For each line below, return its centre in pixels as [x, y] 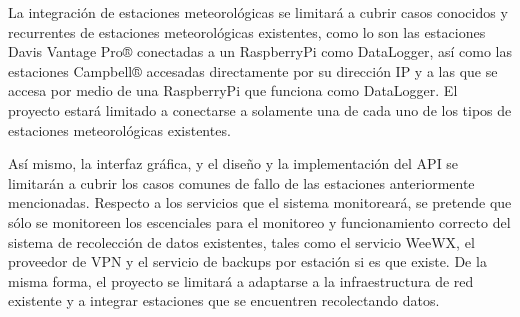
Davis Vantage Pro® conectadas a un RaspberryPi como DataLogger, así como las [260, 51]
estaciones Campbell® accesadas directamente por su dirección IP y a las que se [253, 70]
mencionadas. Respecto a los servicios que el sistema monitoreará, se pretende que [260, 202]
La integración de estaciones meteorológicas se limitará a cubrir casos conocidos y [258, 12]
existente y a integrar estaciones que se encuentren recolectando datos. [224, 300]
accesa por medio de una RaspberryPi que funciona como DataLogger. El [233, 90]
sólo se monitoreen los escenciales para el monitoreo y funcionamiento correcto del [259, 221]
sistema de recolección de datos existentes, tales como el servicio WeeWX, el [241, 241]
